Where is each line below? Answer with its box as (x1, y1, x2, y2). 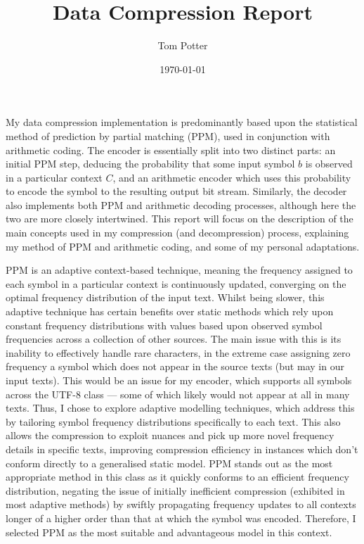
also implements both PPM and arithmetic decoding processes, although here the (6, 197, 356, 212)
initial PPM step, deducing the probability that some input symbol (6, 156, 295, 171)
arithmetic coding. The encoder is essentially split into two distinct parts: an (6, 142, 336, 157)
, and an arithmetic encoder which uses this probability (112, 170, 351, 184)
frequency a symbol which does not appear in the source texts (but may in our (6, 359, 344, 374)
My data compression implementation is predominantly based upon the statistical (6, 115, 358, 129)
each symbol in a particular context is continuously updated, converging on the (6, 276, 346, 291)
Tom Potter (157, 38, 208, 53)
